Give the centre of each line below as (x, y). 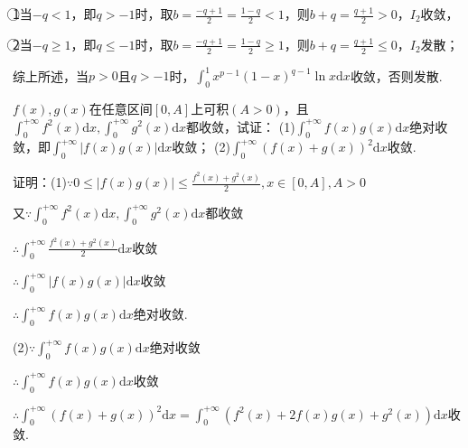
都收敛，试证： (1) (241, 126)
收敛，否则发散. (396, 75)
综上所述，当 (51, 75)
